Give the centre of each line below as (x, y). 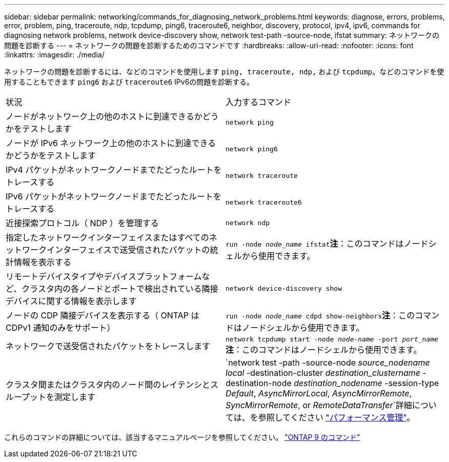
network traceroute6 (264, 202)
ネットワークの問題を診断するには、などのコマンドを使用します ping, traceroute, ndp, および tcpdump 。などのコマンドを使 (224, 72)
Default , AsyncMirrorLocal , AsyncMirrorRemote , (319, 393)
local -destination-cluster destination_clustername (323, 373)
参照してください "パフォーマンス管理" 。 (336, 417)
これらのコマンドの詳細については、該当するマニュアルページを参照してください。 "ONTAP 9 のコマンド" (182, 437)
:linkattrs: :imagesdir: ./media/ (54, 55)
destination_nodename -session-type (366, 383)
